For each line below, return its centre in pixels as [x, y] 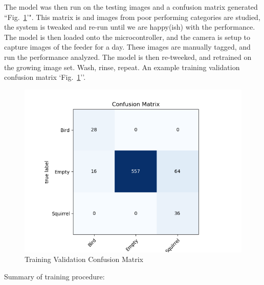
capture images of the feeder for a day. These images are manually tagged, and [127, 47]
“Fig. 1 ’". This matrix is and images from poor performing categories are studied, [132, 17]
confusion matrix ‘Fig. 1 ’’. [45, 77]
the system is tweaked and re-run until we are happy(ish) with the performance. [130, 27]
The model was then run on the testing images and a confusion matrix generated [131, 7]
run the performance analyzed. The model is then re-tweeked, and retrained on [128, 57]
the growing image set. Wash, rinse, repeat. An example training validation [122, 67]
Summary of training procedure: [54, 276]
